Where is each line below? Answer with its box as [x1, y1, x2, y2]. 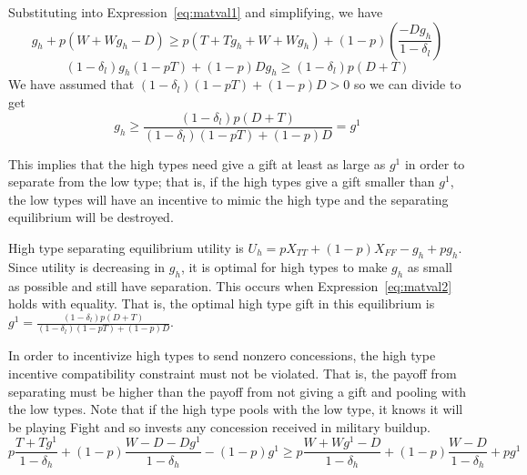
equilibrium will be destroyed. [8, 207, 174, 227]
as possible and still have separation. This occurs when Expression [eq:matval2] [8, 276, 452, 295]
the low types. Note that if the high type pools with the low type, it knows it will [8, 399, 463, 419]
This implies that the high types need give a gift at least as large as [8, 154, 386, 173]
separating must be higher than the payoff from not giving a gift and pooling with [8, 381, 467, 400]
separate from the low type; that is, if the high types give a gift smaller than [8, 172, 435, 191]
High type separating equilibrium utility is [8, 238, 244, 258]
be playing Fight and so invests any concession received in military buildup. [8, 417, 431, 436]
